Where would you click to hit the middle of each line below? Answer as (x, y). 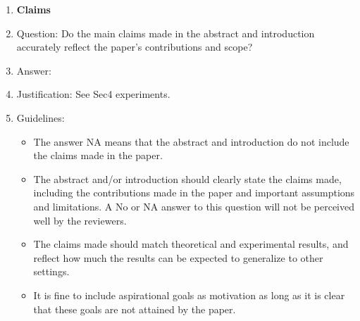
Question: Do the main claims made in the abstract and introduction (166, 33)
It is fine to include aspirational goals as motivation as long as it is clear (189, 295)
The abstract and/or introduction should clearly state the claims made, (187, 178)
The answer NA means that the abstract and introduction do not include (191, 141)
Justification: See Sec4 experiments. (93, 94)
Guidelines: (41, 117)
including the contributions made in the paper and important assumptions (194, 193)
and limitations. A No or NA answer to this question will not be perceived (194, 206)
